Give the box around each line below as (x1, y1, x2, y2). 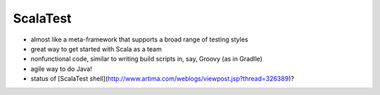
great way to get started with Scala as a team (30, 44, 162, 53)
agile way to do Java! (30, 64, 93, 73)
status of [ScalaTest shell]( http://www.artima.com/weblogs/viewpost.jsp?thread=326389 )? (30, 75, 295, 83)
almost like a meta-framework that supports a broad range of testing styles (30, 35, 248, 44)
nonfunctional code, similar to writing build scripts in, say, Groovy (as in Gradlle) (30, 55, 263, 63)
